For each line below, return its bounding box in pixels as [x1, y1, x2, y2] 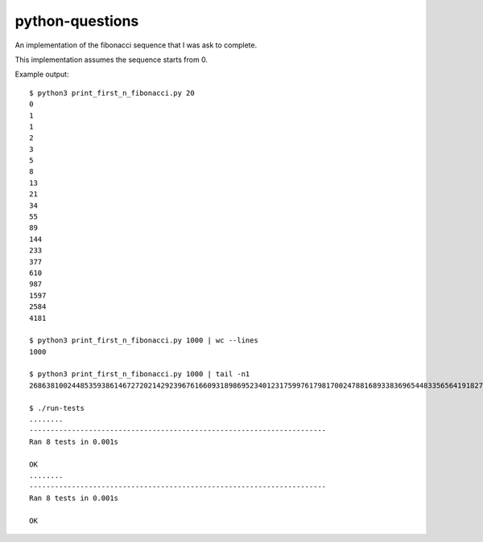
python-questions [14, 12, 139, 30]
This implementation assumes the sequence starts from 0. [14, 55, 208, 64]
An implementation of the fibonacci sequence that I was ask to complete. [14, 40, 258, 50]
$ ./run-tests [29, 403, 85, 413]
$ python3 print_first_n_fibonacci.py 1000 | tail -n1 [29, 370, 250, 379]
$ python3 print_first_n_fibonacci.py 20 [29, 88, 195, 97]
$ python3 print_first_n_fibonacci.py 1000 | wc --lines [29, 336, 259, 345]
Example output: [14, 69, 69, 80]
